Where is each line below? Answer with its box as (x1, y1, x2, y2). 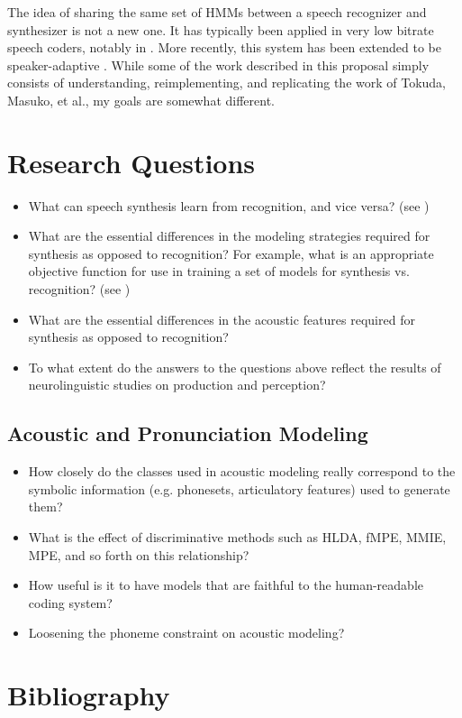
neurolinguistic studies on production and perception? (28, 375, 326, 394)
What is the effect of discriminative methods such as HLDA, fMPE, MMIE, (28, 528, 447, 547)
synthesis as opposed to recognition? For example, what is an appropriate (28, 244, 434, 262)
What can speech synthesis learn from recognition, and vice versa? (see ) (28, 196, 430, 215)
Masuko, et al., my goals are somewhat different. (7, 90, 275, 109)
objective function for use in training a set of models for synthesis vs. (28, 262, 410, 281)
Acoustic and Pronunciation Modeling (7, 419, 368, 447)
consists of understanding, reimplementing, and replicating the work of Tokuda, (7, 73, 447, 92)
